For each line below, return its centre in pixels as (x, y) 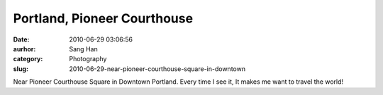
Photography (88, 59)
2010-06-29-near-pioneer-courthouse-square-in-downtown (157, 69)
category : (28, 59)
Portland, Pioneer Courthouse (103, 18)
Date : (21, 39)
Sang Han (84, 49)
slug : (21, 69)
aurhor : (24, 49)
